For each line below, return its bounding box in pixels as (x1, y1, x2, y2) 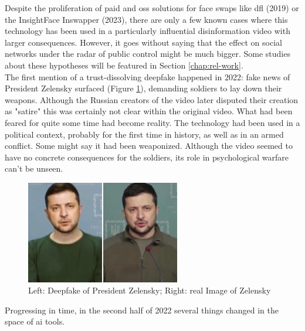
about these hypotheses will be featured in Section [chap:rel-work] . (5, 59, 243, 71)
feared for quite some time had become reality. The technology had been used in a (5, 116, 300, 128)
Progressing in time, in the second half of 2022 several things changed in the (5, 303, 279, 316)
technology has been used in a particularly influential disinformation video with (5, 25, 290, 37)
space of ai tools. (5, 315, 65, 327)
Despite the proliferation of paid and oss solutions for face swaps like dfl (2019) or (5, 2, 299, 13)
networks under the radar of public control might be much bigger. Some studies (5, 47, 290, 60)
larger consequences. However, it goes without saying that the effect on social (5, 36, 282, 48)
